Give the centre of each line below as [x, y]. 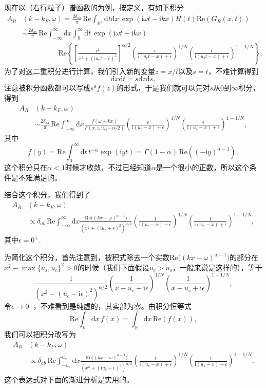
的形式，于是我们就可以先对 [163, 88]
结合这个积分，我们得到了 [47, 195]
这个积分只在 [26, 167]
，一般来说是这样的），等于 [217, 267]
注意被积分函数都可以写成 [47, 88]
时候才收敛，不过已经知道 [108, 167]
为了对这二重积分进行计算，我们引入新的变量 [80, 71]
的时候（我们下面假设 [113, 267]
